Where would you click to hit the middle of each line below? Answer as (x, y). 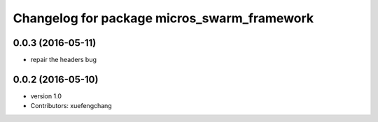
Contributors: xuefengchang (71, 106)
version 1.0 (46, 96)
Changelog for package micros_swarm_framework (163, 18)
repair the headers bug (64, 60)
